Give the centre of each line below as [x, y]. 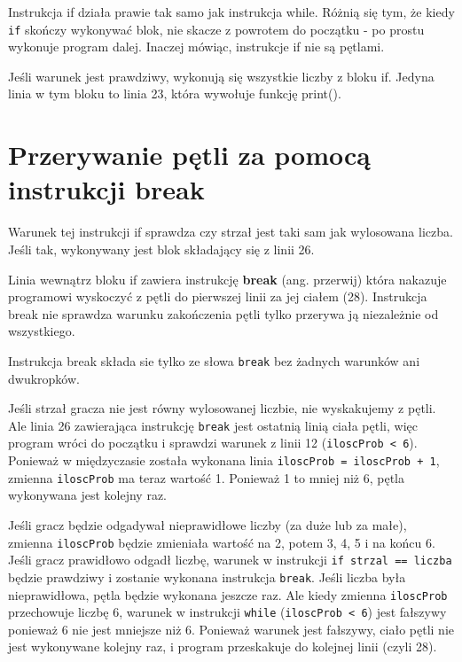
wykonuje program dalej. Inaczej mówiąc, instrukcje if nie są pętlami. [196, 47]
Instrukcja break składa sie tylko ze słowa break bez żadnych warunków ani [214, 360]
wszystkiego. [42, 331]
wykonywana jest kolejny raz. [88, 495]
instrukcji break [106, 189]
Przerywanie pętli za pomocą [189, 155]
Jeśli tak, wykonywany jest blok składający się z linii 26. [161, 249]
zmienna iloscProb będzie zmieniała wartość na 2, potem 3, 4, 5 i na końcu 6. [222, 542]
